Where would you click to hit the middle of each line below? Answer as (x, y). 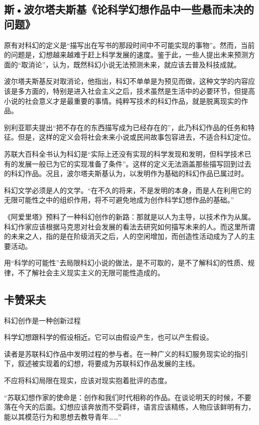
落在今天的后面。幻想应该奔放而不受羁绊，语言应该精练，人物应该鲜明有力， (129, 407)
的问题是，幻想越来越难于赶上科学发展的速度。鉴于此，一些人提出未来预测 (126, 55)
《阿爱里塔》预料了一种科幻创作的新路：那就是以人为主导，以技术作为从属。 (129, 216)
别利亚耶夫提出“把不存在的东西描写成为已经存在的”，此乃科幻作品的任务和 (126, 127)
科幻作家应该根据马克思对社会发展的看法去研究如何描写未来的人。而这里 (123, 226)
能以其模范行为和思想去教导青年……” (63, 416)
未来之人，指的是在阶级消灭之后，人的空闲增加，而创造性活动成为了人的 (129, 236)
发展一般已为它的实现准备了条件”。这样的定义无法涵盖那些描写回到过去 (134, 163)
